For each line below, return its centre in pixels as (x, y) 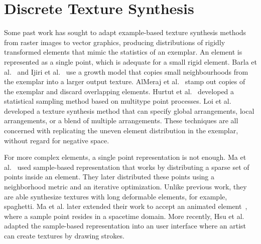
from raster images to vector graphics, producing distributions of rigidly (115, 42)
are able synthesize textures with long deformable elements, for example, (116, 196)
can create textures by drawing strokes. (64, 235)
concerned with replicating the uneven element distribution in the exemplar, (121, 131)
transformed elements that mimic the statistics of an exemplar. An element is (123, 52)
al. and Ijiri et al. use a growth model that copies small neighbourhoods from (126, 71)
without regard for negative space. (57, 140)
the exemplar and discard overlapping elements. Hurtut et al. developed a (119, 91)
